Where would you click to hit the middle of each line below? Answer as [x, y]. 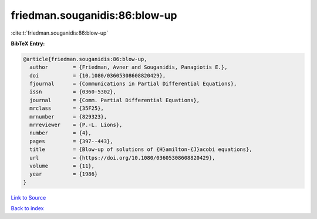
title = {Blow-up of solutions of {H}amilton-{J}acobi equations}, [141, 149]
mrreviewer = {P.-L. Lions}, [76, 125]
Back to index [27, 208]
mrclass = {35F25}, [67, 108]
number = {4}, [61, 133]
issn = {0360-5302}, [73, 92]
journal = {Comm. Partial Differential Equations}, [115, 100]
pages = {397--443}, [72, 141]
